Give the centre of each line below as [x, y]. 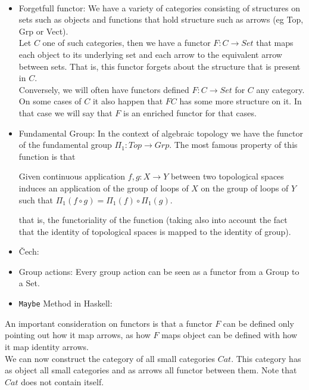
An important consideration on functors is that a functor [109, 323]
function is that [47, 156]
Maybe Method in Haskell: [65, 303]
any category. [280, 89]
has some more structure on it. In [241, 101]
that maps [275, 43]
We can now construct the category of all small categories [110, 358]
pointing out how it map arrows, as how [78, 335]
